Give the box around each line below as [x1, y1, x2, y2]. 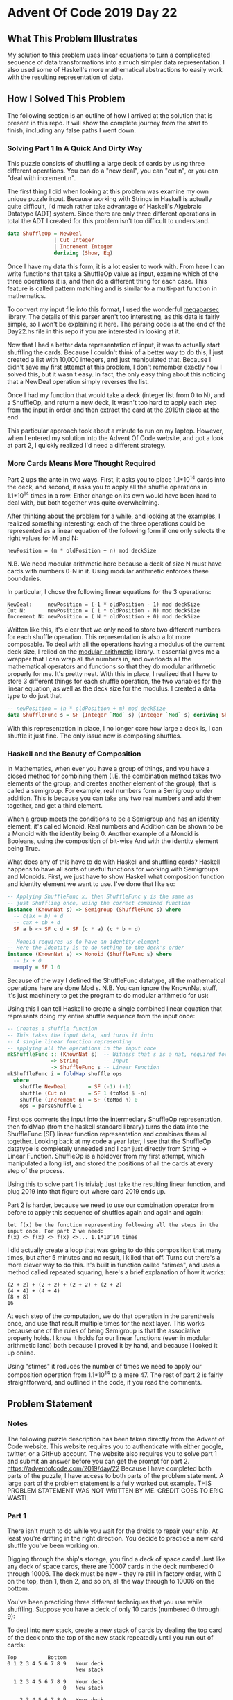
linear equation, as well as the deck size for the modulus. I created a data [7, 684, 216, 693]
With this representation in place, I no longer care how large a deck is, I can [7, 724, 223, 732]
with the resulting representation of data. [7, 73, 124, 81]
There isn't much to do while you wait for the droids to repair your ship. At [7, 1527, 218, 1535]
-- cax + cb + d [13, 919, 60, 926]
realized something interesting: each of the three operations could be [7, 519, 205, 528]
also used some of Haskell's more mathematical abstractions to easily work [7, 66, 223, 73]
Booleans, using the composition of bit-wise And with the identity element [7, 837, 218, 845]
